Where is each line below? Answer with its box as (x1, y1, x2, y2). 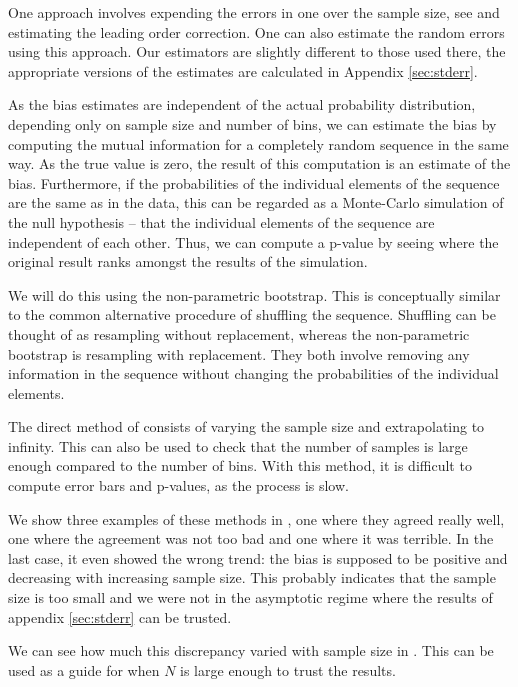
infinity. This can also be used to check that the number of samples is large (8, 435, 468, 456)
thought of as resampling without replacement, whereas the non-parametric (8, 323, 470, 344)
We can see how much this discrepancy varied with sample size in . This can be (8, 640, 494, 661)
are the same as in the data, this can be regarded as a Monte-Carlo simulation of (8, 192, 504, 213)
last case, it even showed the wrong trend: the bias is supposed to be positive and (8, 547, 508, 568)
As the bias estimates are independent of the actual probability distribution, (8, 94, 476, 115)
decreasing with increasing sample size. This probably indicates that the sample (8, 567, 496, 588)
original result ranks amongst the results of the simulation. (8, 251, 368, 272)
